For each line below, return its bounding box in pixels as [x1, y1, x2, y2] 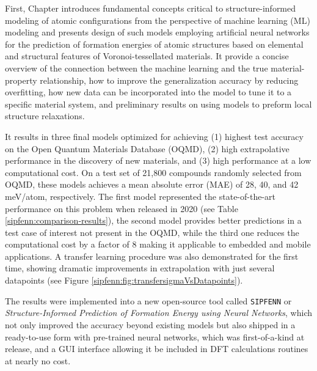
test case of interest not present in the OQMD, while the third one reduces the [5, 226, 299, 238]
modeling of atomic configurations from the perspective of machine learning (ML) [5, 13, 310, 26]
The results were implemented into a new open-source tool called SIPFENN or [5, 294, 292, 307]
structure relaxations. [5, 109, 85, 122]
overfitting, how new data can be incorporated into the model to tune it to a [5, 86, 292, 98]
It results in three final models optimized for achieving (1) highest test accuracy [5, 130, 304, 142]
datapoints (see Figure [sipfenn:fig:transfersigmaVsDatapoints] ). [5, 274, 243, 287]
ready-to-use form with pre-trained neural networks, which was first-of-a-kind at [5, 330, 305, 343]
